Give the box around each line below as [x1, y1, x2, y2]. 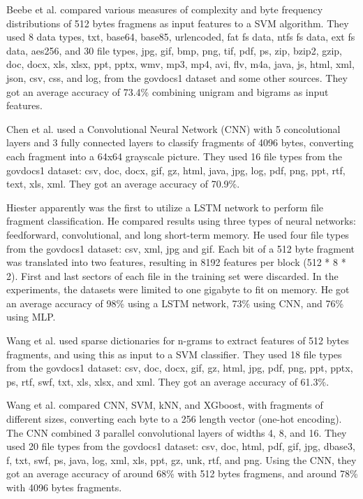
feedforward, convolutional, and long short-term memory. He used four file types [6, 227, 349, 241]
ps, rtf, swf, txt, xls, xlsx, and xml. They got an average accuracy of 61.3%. [6, 374, 329, 388]
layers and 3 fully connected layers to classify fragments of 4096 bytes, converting [6, 135, 354, 150]
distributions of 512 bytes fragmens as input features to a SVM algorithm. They [6, 15, 349, 30]
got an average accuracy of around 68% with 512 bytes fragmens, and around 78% [6, 466, 358, 481]
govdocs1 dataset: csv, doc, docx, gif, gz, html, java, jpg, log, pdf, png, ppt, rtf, [6, 162, 346, 177]
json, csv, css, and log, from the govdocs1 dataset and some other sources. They [6, 70, 348, 85]
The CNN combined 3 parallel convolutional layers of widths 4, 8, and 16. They [6, 425, 347, 440]
